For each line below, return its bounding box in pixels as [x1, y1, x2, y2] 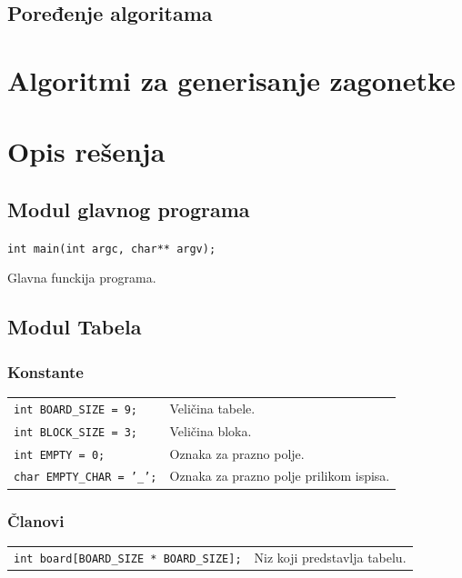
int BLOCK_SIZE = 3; [14, 425, 138, 439]
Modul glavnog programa [7, 194, 250, 223]
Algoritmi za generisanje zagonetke [7, 61, 456, 98]
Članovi [7, 509, 65, 532]
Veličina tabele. [169, 398, 256, 417]
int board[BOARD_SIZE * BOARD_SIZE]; [14, 552, 242, 565]
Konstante [7, 360, 84, 383]
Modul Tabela [7, 313, 142, 341]
